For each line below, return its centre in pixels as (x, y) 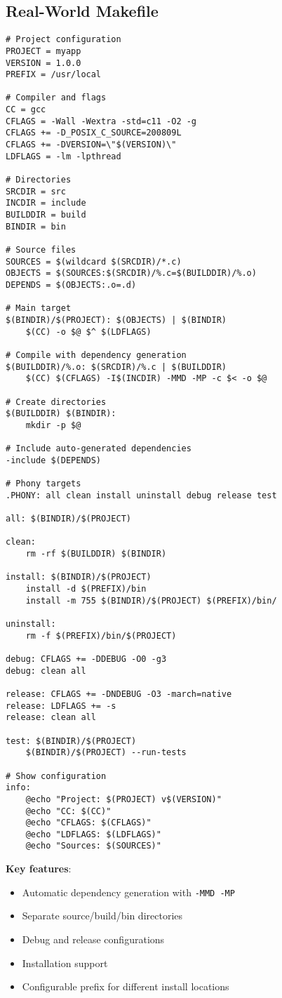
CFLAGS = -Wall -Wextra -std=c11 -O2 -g (101, 121)
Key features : (39, 869)
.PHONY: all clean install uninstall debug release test (141, 495)
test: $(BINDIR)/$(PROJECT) (71, 741)
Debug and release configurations (93, 939)
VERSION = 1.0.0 (43, 63)
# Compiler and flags (56, 98)
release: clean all (51, 718)
